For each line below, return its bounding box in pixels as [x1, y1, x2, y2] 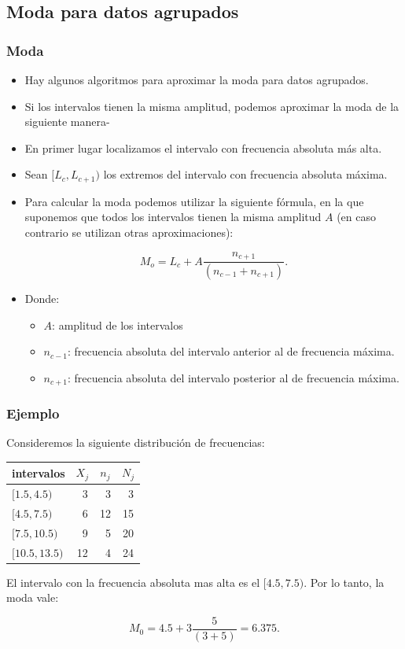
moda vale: [6, 589, 59, 606]
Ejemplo [6, 404, 60, 423]
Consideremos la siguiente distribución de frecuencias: [6, 434, 265, 451]
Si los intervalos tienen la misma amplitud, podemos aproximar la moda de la [24, 98, 399, 114]
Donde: [24, 289, 60, 306]
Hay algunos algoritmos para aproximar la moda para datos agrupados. [24, 72, 369, 87]
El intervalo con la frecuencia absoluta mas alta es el [6, 573, 260, 590]
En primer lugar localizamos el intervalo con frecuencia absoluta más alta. [24, 139, 382, 156]
